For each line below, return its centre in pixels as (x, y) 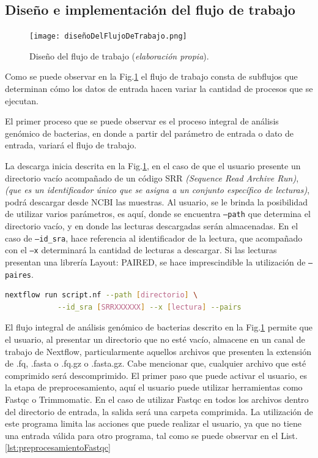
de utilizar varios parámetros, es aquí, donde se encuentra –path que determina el (158, 214)
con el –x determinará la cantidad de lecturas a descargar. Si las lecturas (141, 250)
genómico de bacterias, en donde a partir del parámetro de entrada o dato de (150, 133)
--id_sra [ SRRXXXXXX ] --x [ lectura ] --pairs (149, 307)
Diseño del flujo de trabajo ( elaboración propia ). (119, 55)
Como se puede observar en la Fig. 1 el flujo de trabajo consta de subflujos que (151, 76)
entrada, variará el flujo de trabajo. (71, 145)
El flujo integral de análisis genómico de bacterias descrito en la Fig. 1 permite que (159, 327)
